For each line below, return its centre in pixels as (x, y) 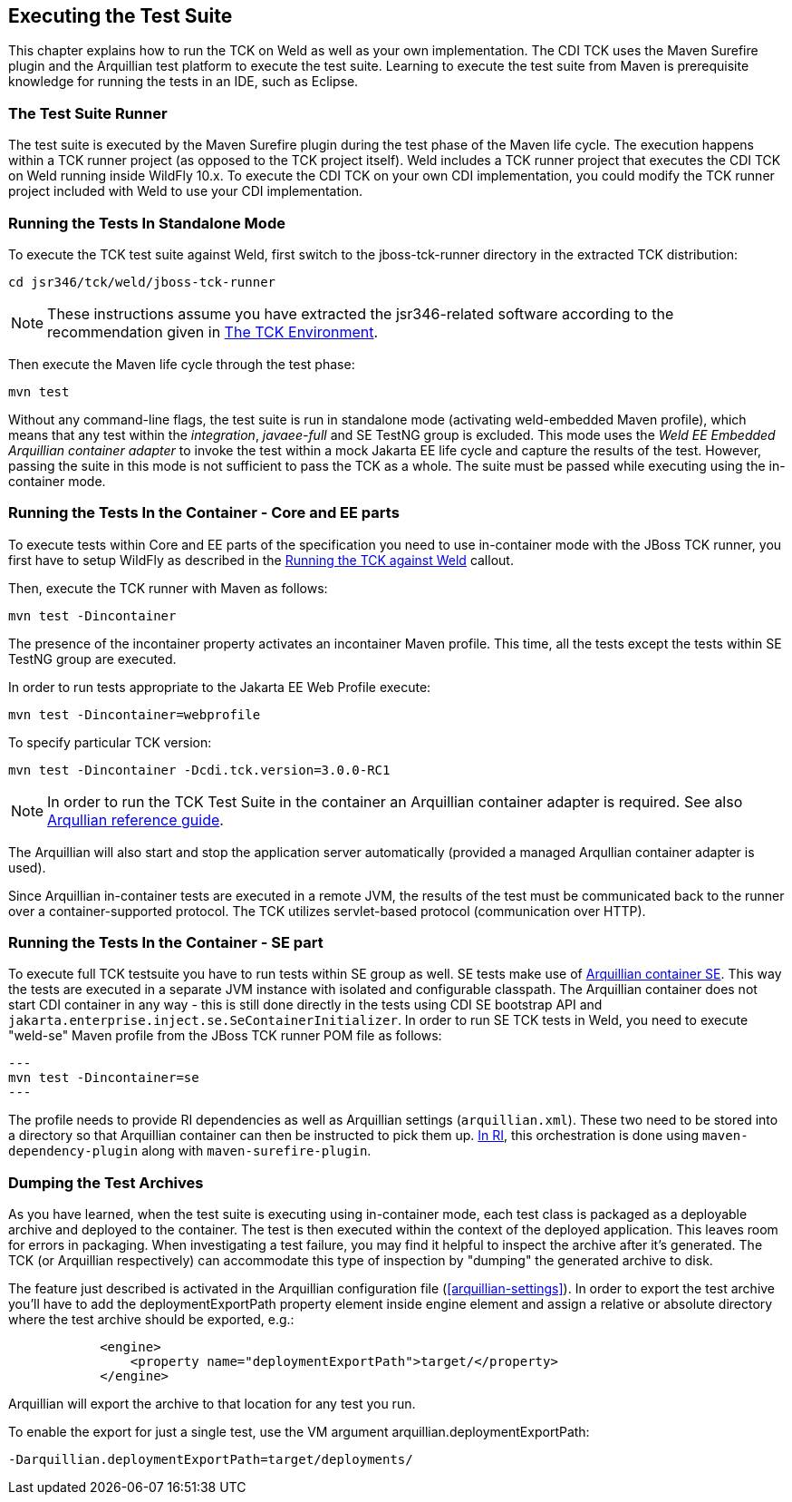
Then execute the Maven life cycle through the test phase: (182, 364)
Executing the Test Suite (121, 16)
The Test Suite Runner (88, 113)
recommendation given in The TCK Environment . (213, 332)
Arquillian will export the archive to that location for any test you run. (212, 1404)
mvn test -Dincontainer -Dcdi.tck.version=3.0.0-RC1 (199, 770)
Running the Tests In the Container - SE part (166, 943)
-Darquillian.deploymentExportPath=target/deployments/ (211, 1460)
